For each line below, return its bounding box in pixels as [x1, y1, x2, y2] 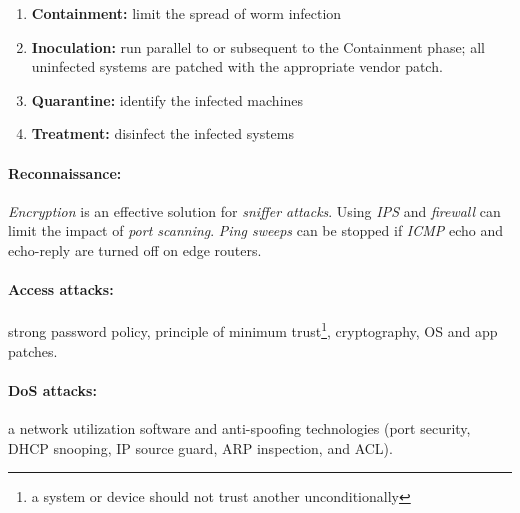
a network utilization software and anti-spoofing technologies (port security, [8, 417, 471, 438]
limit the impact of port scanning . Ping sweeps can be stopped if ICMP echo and [8, 220, 504, 241]
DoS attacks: [8, 379, 97, 400]
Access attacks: [8, 279, 114, 300]
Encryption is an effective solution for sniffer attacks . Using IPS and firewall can [8, 200, 501, 221]
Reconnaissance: [8, 162, 122, 183]
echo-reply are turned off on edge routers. [8, 239, 262, 260]
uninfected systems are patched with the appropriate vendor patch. [31, 56, 443, 77]
